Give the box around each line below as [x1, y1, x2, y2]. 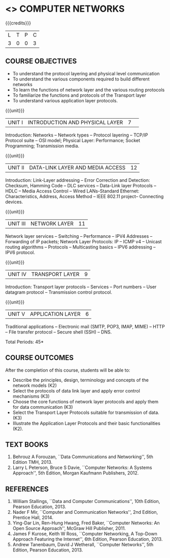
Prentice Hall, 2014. [12, 515, 53, 521]
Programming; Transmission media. [5, 143, 80, 149]
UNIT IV [8, 270, 27, 277]
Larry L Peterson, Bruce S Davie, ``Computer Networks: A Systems [12, 464, 152, 471]
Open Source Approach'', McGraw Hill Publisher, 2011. [12, 525, 126, 532]
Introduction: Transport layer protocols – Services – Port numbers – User [5, 284, 157, 290]
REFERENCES [5, 485, 49, 493]
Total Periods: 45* [5, 339, 44, 345]
